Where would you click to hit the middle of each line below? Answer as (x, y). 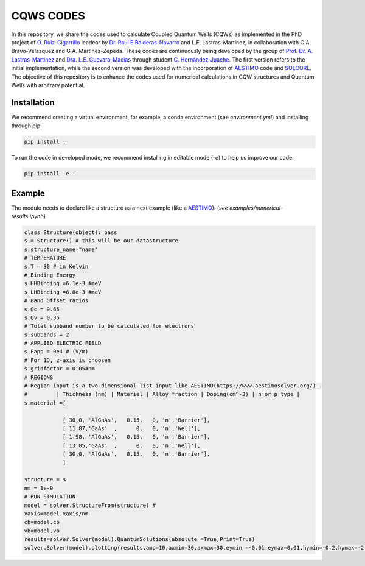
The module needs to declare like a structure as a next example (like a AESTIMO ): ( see (120, 208)
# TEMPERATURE (45, 258)
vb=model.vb (42, 531)
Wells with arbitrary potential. (48, 85)
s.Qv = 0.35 (42, 317)
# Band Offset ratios (56, 301)
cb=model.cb (42, 522)
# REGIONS (39, 377)
